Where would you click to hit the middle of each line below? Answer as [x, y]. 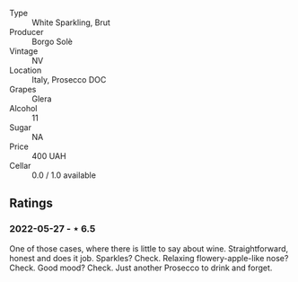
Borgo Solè [53, 41]
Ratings [31, 203]
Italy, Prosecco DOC [69, 79]
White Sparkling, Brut [71, 22]
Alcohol [23, 108]
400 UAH [49, 156]
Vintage [24, 51]
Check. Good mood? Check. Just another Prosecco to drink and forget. [141, 268]
